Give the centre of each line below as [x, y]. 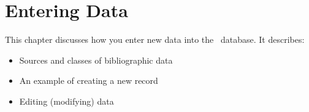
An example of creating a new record [89, 80]
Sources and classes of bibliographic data [96, 60]
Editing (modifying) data [67, 101]
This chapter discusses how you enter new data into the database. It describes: [155, 39]
